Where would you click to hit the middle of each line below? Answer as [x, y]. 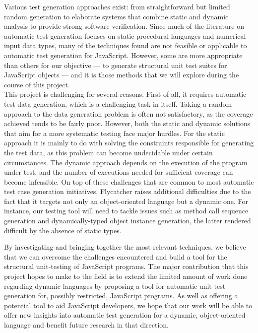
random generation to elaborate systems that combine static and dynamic [116, 16]
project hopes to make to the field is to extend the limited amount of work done [126, 276]
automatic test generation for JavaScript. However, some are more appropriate [123, 55]
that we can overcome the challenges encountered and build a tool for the [116, 256]
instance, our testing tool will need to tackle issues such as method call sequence [126, 211]
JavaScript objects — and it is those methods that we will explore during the [122, 75]
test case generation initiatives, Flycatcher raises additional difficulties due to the [128, 191]
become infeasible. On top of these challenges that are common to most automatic [129, 181]
